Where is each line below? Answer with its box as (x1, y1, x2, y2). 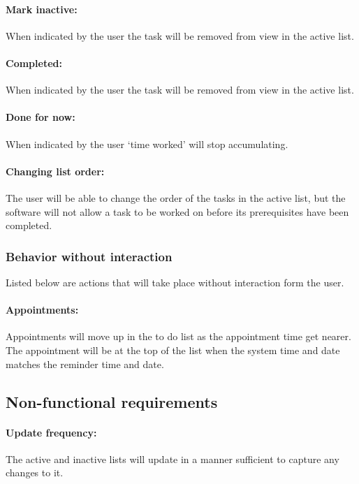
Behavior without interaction (6, 247, 173, 265)
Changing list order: (6, 163, 105, 178)
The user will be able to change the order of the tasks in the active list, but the (6, 190, 346, 205)
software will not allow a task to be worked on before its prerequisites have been (6, 204, 349, 219)
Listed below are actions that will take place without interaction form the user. (6, 274, 344, 289)
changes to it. (6, 465, 64, 480)
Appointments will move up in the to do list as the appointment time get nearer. (6, 329, 351, 344)
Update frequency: (6, 425, 97, 439)
